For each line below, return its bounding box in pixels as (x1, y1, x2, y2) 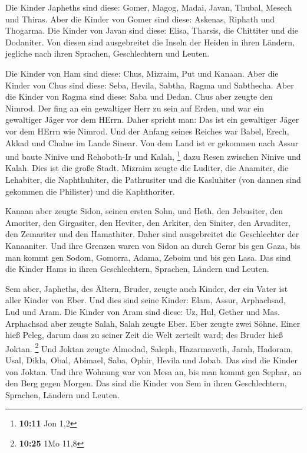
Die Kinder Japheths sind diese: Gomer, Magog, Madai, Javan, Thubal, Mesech (5, 1, 292, 13)
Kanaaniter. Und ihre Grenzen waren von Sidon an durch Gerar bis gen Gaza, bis (5, 239, 301, 251)
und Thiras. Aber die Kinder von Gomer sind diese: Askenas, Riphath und (5, 12, 275, 25)
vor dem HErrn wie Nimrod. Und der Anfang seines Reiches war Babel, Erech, (5, 124, 289, 137)
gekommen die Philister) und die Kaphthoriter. (5, 185, 175, 197)
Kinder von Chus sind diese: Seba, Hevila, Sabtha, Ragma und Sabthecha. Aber (5, 78, 294, 91)
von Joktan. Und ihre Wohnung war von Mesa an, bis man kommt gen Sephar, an (5, 365, 302, 377)
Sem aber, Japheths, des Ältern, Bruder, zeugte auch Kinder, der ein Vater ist (5, 282, 288, 294)
